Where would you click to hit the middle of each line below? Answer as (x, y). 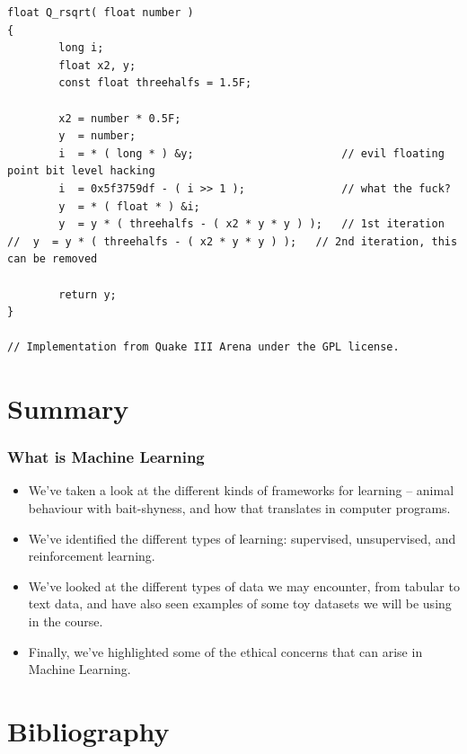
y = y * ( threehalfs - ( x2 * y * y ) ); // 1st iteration (251, 224)
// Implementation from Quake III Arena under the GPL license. (203, 347)
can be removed (53, 259)
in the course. (66, 621)
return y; (88, 294)
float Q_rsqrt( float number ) (101, 13)
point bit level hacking (81, 171)
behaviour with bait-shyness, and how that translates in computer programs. (239, 508)
